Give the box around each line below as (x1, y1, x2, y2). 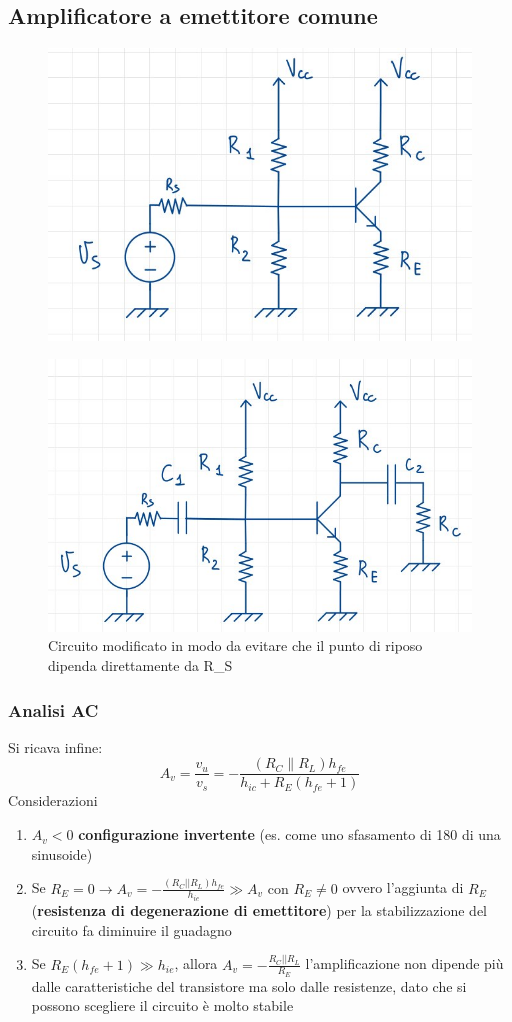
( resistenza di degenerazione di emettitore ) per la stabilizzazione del (31, 900, 488, 921)
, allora (174, 953, 218, 974)
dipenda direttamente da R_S (48, 655, 233, 675)
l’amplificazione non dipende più (305, 953, 504, 974)
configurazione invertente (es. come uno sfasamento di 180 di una (78, 824, 501, 845)
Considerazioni (8, 790, 98, 811)
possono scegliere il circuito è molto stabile (31, 995, 294, 1016)
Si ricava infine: (8, 736, 103, 757)
